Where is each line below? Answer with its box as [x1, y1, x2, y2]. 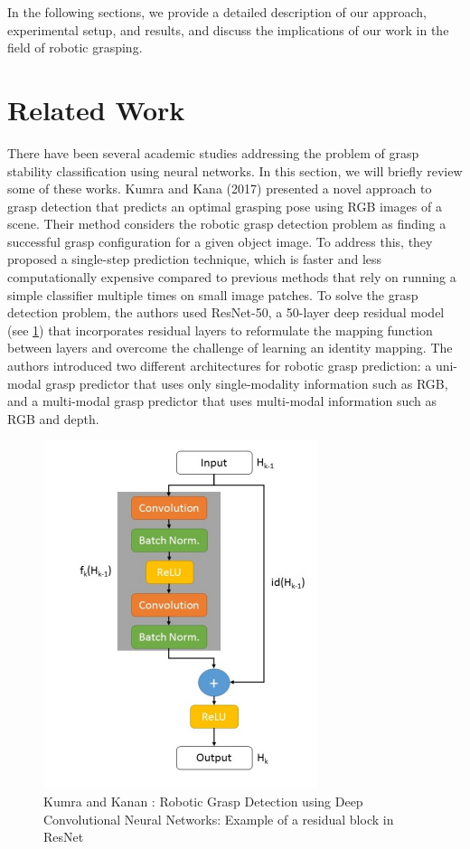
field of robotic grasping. [7, 38, 143, 57]
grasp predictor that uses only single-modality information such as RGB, [45, 373, 448, 392]
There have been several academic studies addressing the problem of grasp [7, 143, 419, 162]
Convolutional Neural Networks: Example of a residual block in [43, 809, 394, 828]
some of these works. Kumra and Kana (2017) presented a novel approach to [7, 179, 432, 198]
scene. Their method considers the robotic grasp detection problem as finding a [7, 214, 446, 233]
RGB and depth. [7, 409, 99, 428]
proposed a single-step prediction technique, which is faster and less [7, 250, 382, 269]
